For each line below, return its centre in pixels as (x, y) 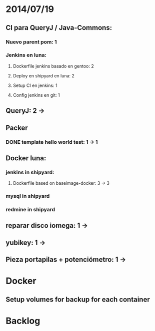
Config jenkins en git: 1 (36, 95)
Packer (17, 128)
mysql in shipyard (28, 196)
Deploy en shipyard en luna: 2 (43, 75)
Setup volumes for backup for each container (78, 299)
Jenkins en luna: (26, 55)
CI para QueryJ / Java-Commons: (59, 28)
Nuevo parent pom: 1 (31, 42)
